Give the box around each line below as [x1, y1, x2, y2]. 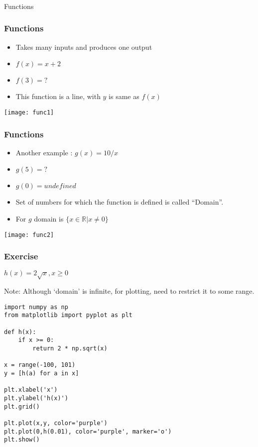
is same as [109, 91, 139, 102]
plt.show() [4, 436, 40, 444]
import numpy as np [4, 303, 68, 311]
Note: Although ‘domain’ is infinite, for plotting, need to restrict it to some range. [4, 286, 255, 296]
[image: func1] [4, 109, 54, 116]
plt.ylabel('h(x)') [4, 395, 68, 402]
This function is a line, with [15, 91, 101, 102]
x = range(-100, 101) [4, 361, 76, 369]
